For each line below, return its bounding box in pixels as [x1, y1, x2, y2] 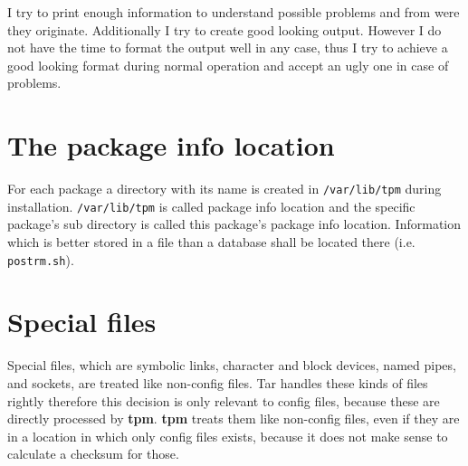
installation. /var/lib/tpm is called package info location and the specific [7, 196, 415, 215]
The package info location [7, 127, 335, 164]
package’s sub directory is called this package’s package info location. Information [7, 214, 462, 233]
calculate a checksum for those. [7, 444, 179, 463]
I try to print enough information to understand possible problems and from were [7, 3, 460, 21]
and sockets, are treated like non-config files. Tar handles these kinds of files [7, 373, 428, 392]
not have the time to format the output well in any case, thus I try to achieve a [7, 38, 448, 57]
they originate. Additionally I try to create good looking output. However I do [7, 20, 442, 39]
